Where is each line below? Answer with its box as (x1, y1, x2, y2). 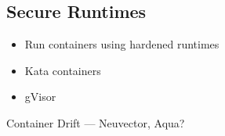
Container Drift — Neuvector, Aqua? (6, 114, 185, 131)
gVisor (24, 88, 56, 105)
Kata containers (24, 62, 101, 78)
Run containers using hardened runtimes (24, 36, 220, 52)
